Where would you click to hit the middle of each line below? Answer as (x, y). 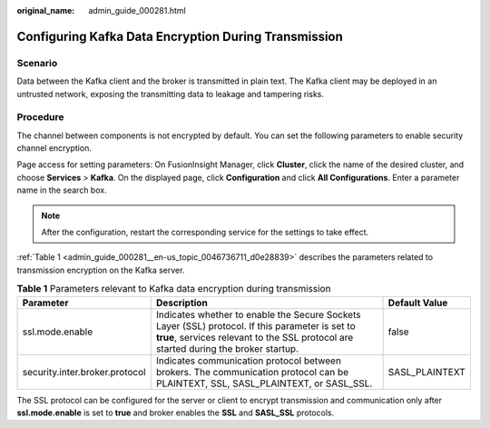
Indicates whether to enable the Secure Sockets (258, 314)
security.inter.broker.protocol (84, 372)
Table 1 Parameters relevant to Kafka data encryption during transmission (174, 289)
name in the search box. (62, 190)
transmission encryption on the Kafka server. (101, 270)
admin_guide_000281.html (137, 10)
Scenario (37, 63)
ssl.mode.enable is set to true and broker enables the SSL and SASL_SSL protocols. (176, 413)
